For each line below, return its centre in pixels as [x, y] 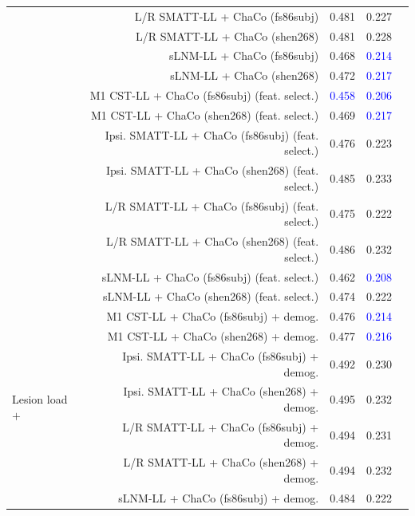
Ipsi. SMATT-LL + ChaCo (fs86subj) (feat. [212, 134]
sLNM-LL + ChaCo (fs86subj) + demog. [219, 497]
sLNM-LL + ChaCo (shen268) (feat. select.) [211, 296]
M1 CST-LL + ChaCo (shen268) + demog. [213, 336]
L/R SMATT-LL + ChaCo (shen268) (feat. [213, 241]
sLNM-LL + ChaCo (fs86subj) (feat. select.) [210, 276]
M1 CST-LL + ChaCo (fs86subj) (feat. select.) [204, 95]
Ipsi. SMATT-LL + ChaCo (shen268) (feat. [213, 170]
